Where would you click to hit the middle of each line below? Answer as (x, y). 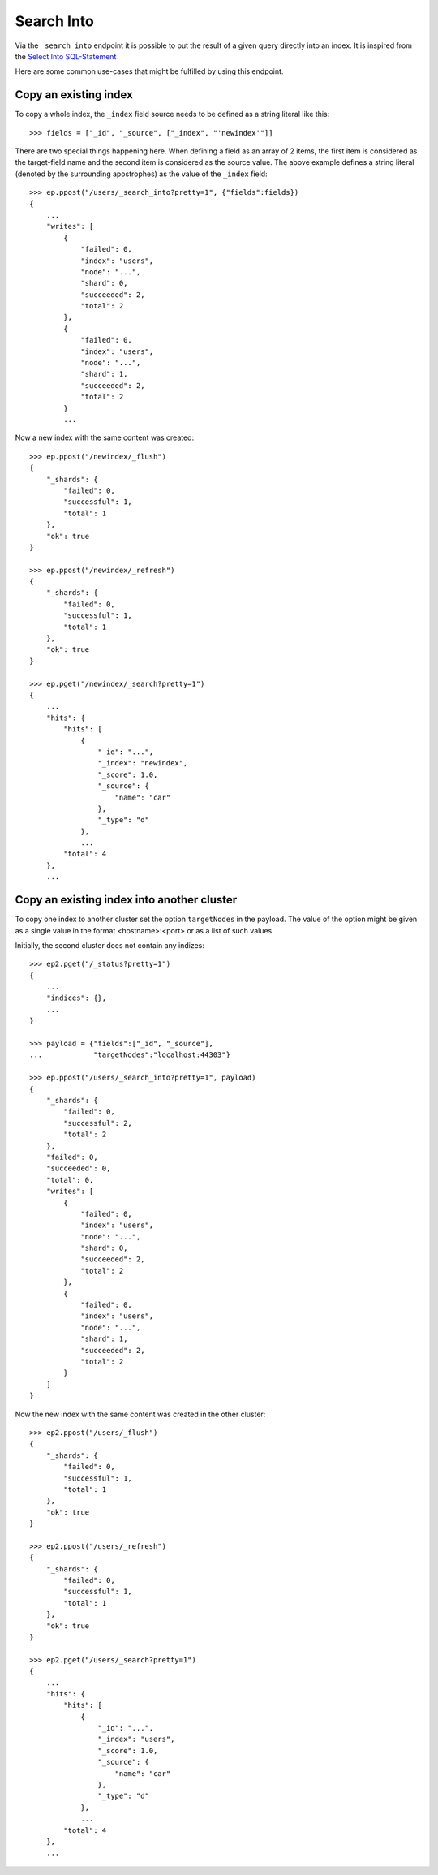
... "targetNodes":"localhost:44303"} (130, 1055)
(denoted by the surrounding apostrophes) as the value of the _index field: (141, 174)
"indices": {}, (76, 998)
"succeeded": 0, (78, 1168)
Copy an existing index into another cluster (126, 900)
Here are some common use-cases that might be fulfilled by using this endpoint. (149, 71)
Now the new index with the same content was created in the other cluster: (140, 1414)
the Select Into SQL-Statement (66, 56)
